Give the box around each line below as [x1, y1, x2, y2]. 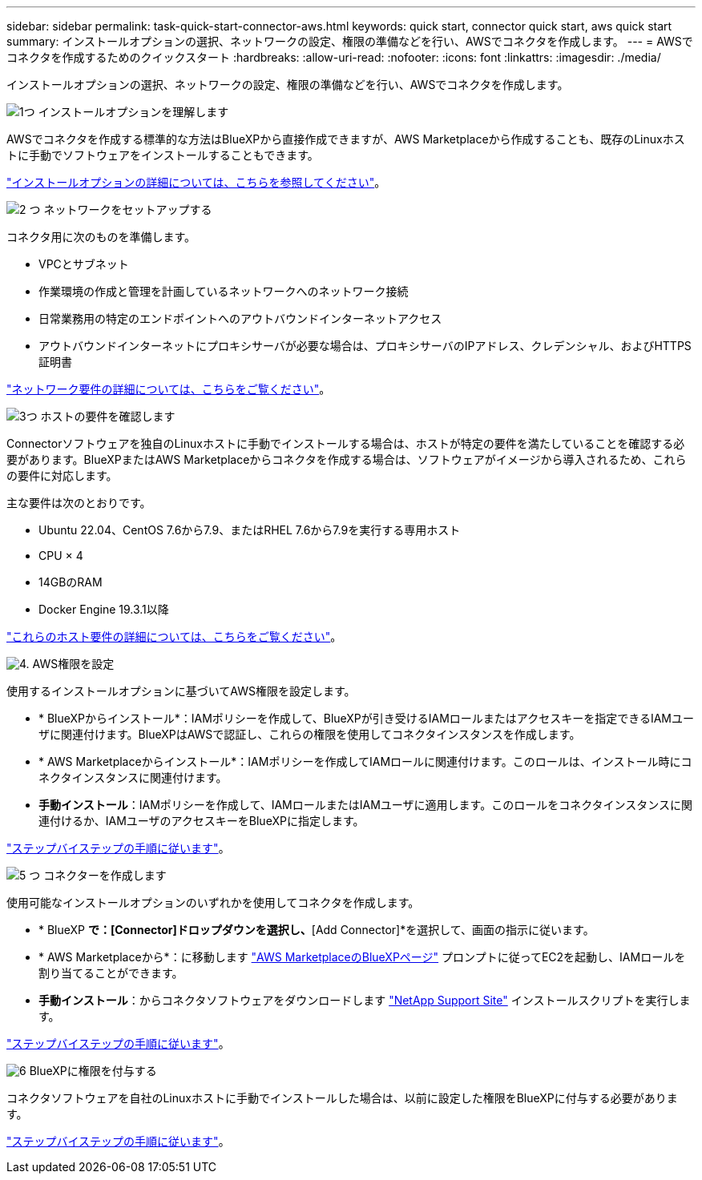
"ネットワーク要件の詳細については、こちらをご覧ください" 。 [6, 382, 331, 396]
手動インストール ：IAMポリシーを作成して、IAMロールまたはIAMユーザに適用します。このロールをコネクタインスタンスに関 [38, 798, 693, 812]
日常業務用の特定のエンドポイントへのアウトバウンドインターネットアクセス [38, 312, 442, 325]
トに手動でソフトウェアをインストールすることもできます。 [6, 148, 319, 162]
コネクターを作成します [43, 868, 167, 882]
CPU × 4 [38, 549, 83, 562]
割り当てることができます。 [38, 966, 184, 980]
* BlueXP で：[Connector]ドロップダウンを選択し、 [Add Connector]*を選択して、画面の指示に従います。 [38, 923, 595, 936]
